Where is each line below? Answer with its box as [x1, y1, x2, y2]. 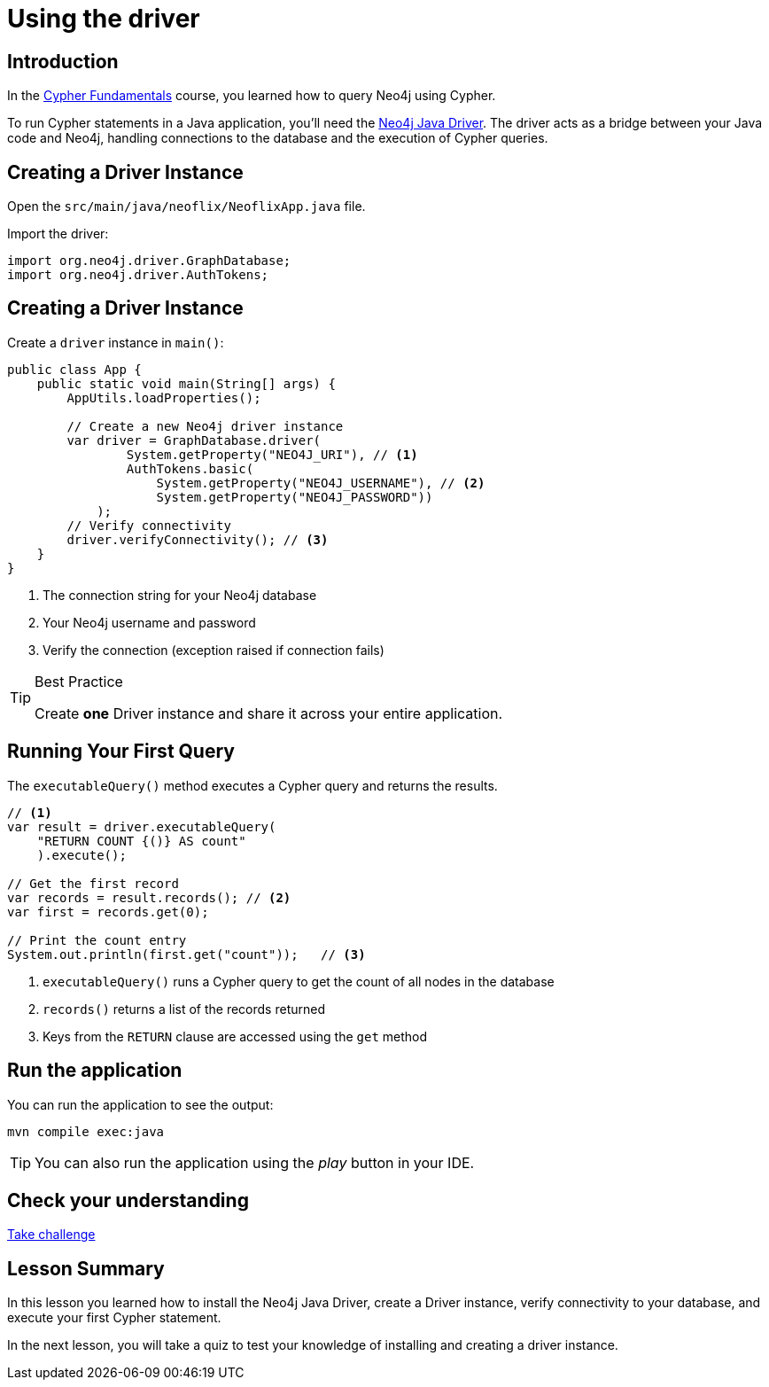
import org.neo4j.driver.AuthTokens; [7, 268, 269, 283]
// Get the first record [7, 876, 179, 891]
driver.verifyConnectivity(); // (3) [66, 532, 329, 547]
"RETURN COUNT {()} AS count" [36, 833, 246, 848]
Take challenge [7, 1227, 96, 1243]
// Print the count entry [7, 932, 187, 947]
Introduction [7, 50, 119, 73]
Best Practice [35, 672, 123, 690]
